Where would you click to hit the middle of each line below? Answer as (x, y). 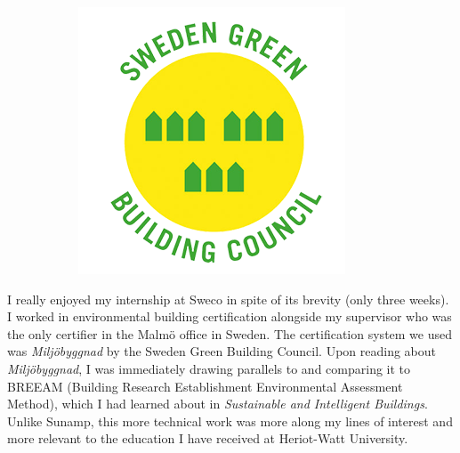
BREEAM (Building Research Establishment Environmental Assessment (205, 386)
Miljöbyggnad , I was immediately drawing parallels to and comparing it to (209, 368)
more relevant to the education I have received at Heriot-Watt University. (208, 438)
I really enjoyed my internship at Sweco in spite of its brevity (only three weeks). (228, 299)
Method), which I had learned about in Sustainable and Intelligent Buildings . (218, 404)
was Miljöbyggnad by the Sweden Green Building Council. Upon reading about (222, 351)
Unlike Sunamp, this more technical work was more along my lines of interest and (230, 421)
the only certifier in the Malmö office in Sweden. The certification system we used (230, 333)
